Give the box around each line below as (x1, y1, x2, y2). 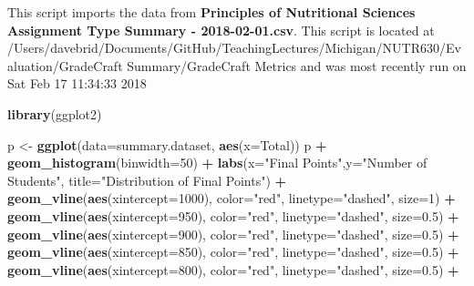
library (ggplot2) (7, 104, 102, 123)
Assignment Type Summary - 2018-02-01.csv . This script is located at (7, 20, 435, 39)
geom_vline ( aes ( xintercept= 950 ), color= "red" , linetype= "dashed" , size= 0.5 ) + (7, 206, 459, 225)
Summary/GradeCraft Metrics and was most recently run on (127, 56, 467, 75)
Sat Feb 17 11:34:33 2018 (7, 74, 147, 93)
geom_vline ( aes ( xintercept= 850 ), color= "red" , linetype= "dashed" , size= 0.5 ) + (7, 242, 459, 261)
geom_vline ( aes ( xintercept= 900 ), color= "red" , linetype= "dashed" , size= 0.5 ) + (7, 224, 459, 243)
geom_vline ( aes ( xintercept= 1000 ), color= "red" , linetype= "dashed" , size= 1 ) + (7, 189, 456, 208)
